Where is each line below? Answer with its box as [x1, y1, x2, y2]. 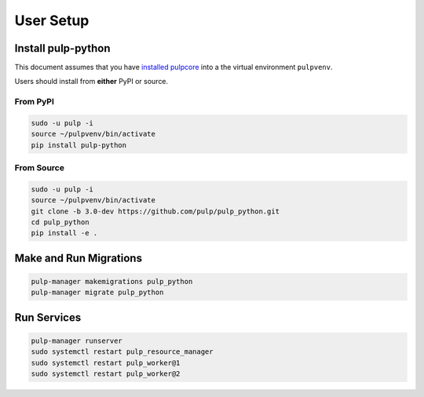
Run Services [14, 311, 82, 324]
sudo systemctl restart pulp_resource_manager [31, 348, 214, 356]
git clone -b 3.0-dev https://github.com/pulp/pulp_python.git [31, 206, 280, 216]
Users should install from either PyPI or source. [14, 77, 169, 86]
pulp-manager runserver [31, 337, 123, 345]
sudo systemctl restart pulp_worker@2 [31, 370, 181, 378]
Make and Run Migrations [14, 251, 143, 264]
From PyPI [14, 97, 55, 107]
